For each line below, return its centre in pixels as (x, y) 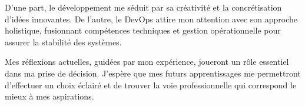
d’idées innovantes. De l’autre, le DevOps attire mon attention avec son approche (151, 19)
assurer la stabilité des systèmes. (63, 42)
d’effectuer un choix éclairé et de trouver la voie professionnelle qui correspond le (151, 85)
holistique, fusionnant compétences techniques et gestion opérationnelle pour (143, 30)
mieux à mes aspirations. (49, 96)
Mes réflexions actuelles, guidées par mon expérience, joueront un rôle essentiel (147, 62)
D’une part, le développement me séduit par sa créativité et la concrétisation (143, 7)
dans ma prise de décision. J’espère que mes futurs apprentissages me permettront (153, 73)
